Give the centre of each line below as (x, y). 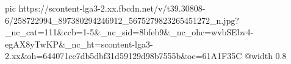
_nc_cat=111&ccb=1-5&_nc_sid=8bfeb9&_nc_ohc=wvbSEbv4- (129, 32)
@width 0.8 (266, 56)
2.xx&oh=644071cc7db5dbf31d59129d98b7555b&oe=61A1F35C (124, 56)
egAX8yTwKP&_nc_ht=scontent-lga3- (79, 44)
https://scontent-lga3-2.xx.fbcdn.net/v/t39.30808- (112, 8)
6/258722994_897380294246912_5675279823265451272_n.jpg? (122, 20)
